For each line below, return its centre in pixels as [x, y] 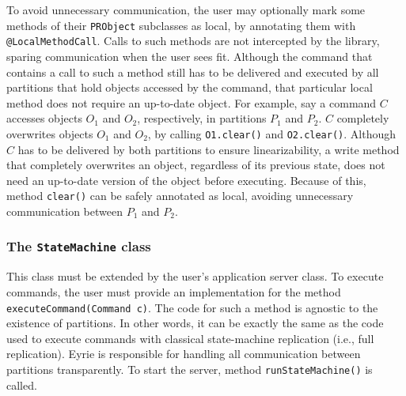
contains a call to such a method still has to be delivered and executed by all [193, 72]
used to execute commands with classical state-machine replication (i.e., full [190, 338]
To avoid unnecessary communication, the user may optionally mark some [186, 9]
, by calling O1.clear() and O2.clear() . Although [271, 133]
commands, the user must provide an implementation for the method [174, 291]
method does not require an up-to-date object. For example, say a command [192, 102]
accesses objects [44, 118]
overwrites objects [50, 133]
